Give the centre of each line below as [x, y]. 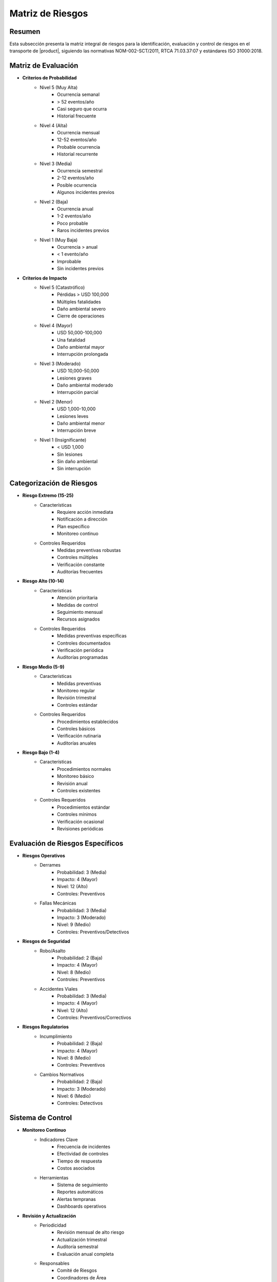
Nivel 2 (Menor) [56, 402]
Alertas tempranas [76, 1199]
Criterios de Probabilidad [50, 78]
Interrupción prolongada [83, 354]
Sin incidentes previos [81, 269]
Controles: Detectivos [80, 1103]
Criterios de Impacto [45, 278]
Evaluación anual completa [85, 1254]
